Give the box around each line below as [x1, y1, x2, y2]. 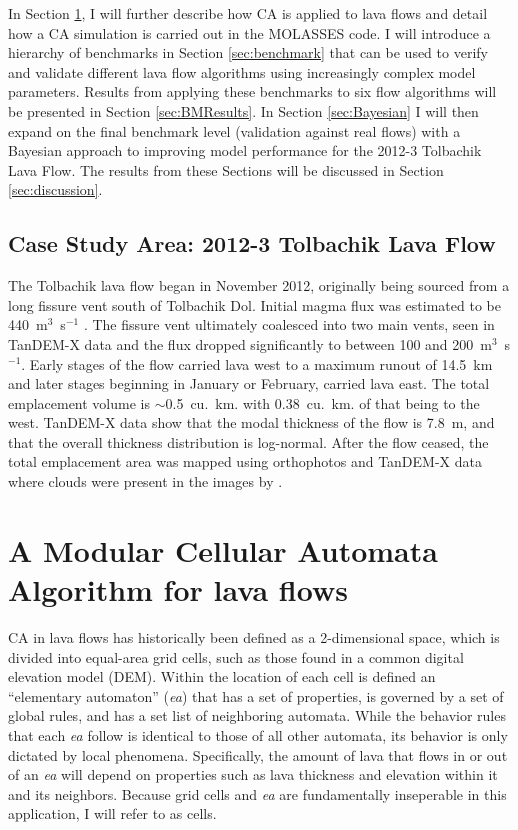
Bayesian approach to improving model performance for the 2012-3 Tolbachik [8, 140, 482, 161]
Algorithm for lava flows [8, 569, 348, 610]
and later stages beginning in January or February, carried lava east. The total [8, 373, 490, 394]
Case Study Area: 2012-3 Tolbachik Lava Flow [8, 228, 496, 259]
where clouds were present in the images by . [8, 471, 283, 492]
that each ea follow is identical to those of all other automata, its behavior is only [8, 724, 508, 745]
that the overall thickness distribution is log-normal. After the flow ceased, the [8, 431, 489, 452]
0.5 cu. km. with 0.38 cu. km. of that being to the [165, 392, 480, 413]
